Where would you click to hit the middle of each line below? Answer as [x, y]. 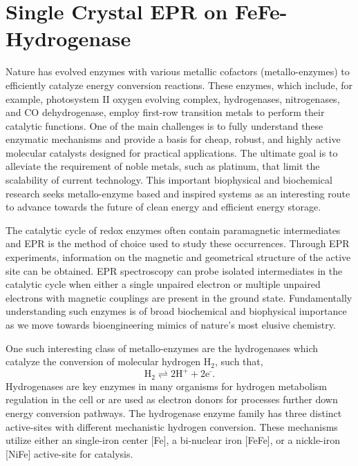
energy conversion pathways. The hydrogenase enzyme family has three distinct [174, 412]
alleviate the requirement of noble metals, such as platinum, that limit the [163, 166]
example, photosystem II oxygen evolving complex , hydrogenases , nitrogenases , [173, 98]
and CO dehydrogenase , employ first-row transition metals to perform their [165, 112]
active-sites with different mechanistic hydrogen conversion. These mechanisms [172, 426]
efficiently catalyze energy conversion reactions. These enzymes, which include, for [179, 85]
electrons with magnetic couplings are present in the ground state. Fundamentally [179, 297]
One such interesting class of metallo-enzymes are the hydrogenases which [162, 348]
